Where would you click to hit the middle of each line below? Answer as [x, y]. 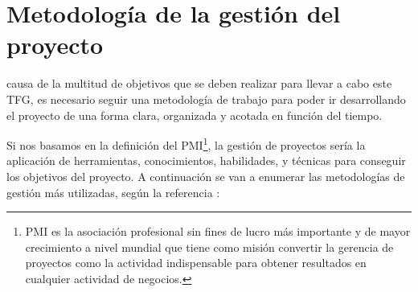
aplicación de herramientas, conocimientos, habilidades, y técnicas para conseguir [206, 160]
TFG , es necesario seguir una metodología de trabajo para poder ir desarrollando [206, 99]
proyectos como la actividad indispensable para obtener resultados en [196, 263]
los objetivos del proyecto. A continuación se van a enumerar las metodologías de [206, 176]
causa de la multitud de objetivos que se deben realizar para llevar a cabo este [199, 83]
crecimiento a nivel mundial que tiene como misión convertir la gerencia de [209, 247]
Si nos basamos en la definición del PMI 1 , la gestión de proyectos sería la [186, 144]
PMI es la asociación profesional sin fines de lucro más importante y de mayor [218, 231]
